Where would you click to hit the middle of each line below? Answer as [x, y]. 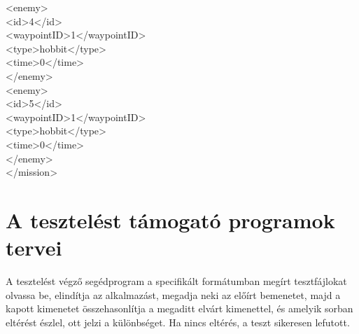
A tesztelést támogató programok [170, 220]
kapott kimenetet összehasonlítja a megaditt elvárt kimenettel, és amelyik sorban [179, 308]
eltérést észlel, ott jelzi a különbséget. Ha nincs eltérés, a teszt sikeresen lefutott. [178, 322]
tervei [34, 248]
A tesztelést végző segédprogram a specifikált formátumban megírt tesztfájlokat [176, 281]
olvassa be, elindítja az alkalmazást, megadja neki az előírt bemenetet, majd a [173, 294]
